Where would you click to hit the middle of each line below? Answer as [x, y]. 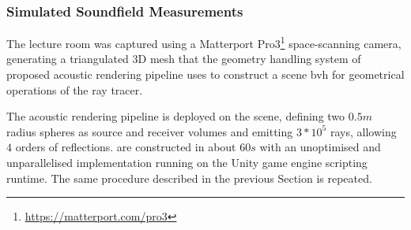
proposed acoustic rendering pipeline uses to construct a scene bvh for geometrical [205, 74]
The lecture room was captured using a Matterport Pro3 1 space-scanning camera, [204, 42]
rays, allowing [363, 131]
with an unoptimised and [320, 147]
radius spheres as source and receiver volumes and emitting [150, 131]
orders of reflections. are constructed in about [126, 147]
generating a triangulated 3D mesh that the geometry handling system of [184, 59]
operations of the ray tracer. [75, 89]
